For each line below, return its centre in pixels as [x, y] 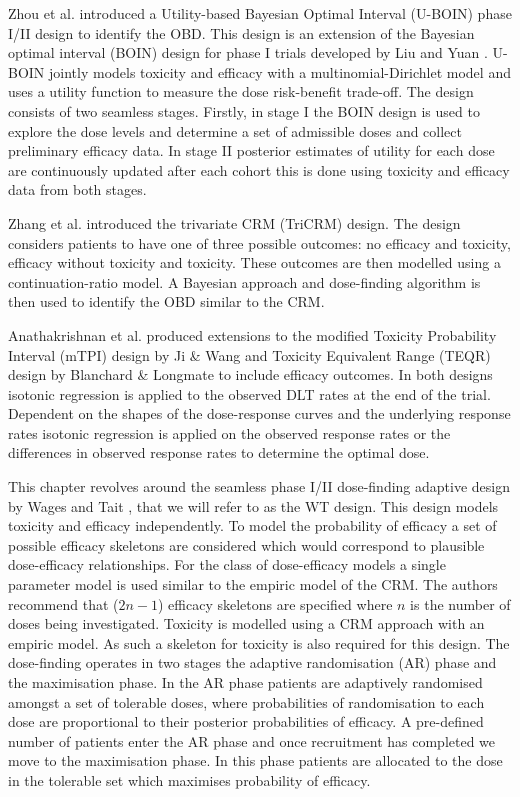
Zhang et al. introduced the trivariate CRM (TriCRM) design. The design [234, 222]
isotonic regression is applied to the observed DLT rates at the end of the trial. [249, 393]
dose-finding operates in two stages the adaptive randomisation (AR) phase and [252, 662]
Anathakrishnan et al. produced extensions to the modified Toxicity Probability [252, 334]
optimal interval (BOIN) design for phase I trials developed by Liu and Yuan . [248, 52]
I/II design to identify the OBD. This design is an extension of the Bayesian [241, 32]
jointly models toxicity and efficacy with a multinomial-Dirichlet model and [280, 71]
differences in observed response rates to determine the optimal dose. [219, 452]
